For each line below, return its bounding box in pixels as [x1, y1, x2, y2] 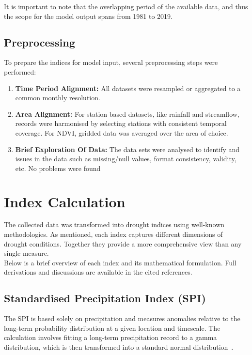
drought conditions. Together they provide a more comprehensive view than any [4, 238, 242, 248]
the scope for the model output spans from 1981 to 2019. [4, 11, 173, 21]
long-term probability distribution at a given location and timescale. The [4, 323, 220, 333]
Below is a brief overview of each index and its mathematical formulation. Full [4, 257, 236, 267]
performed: [4, 66, 36, 77]
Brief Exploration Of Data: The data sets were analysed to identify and [15, 144, 240, 154]
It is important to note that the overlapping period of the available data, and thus [4, 1, 248, 11]
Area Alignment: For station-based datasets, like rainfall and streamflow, [15, 108, 239, 119]
